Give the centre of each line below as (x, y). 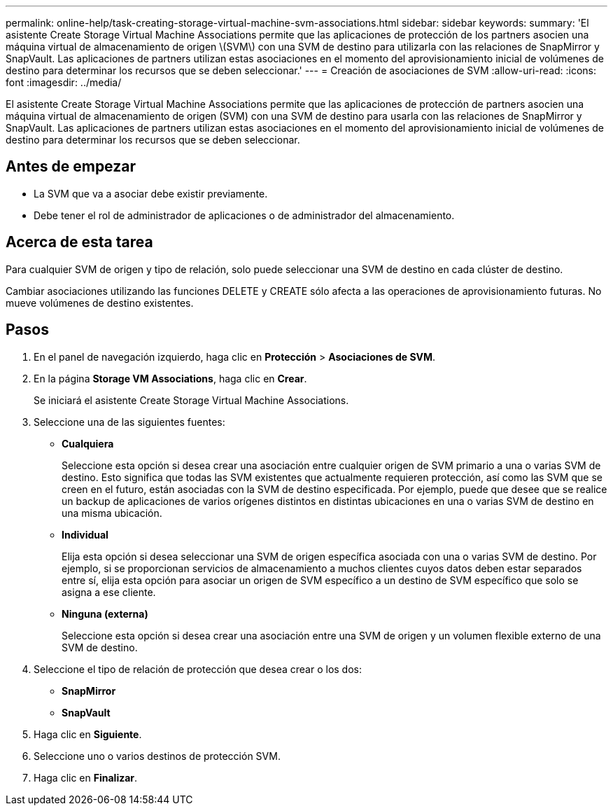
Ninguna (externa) (105, 614)
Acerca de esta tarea (79, 242)
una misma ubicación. (112, 513)
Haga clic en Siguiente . (88, 734)
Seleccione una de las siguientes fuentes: (129, 422)
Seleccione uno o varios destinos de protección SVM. (157, 756)
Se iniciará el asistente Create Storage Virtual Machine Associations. (191, 400)
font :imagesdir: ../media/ (64, 82)
